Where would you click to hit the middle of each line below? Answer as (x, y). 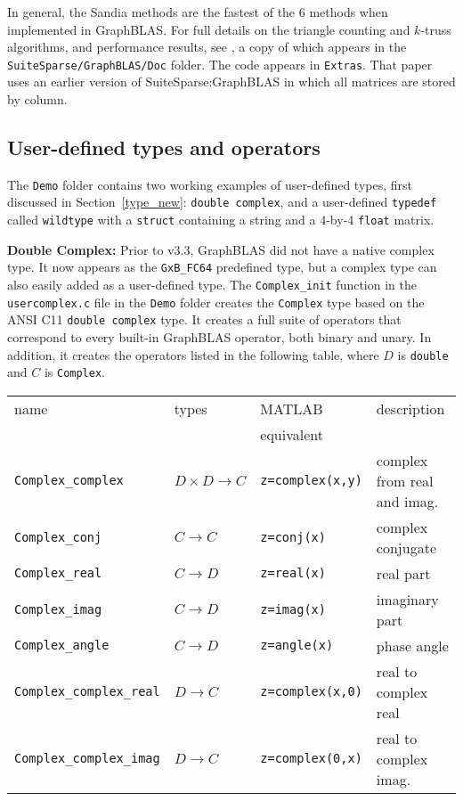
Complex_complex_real (87, 692)
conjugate (406, 547)
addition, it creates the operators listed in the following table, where (193, 354)
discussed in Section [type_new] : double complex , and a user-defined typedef (222, 202)
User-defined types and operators (164, 147)
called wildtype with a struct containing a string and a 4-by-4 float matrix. (221, 220)
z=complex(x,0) (311, 692)
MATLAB (292, 408)
